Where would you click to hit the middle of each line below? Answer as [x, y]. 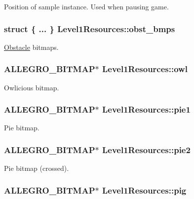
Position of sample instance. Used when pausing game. [86, 6]
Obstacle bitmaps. [31, 47]
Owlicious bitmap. [32, 87]
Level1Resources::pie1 [146, 109]
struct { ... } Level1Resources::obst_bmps [90, 28]
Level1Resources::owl [145, 69]
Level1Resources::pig [144, 190]
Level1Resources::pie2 [146, 149]
